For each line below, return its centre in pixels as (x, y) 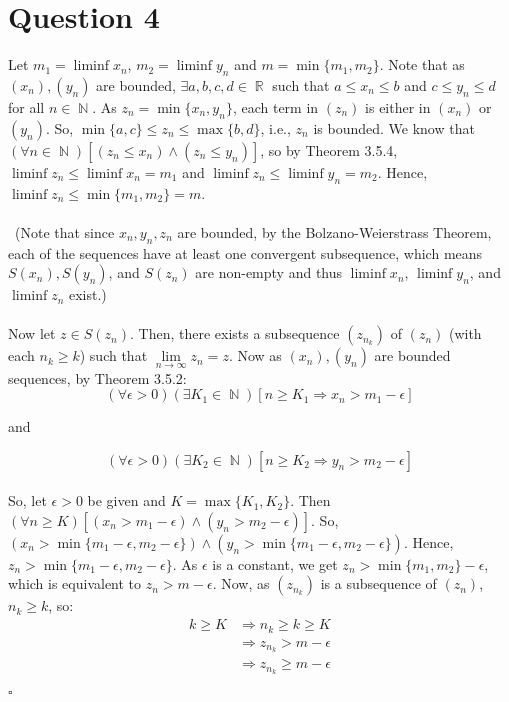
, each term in (275, 106)
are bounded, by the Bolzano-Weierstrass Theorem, (334, 231)
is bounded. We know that (394, 127)
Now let (32, 333)
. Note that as (422, 64)
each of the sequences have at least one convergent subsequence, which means (245, 252)
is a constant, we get (275, 563)
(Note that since (64, 231)
